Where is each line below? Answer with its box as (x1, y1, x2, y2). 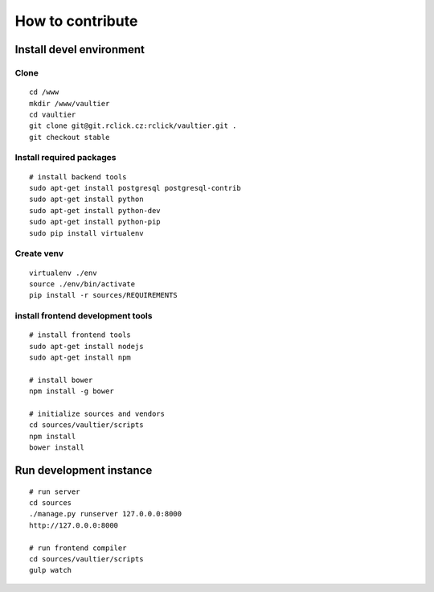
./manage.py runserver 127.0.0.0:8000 (29, 509, 182, 519)
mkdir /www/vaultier (29, 99, 110, 108)
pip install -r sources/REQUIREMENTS (29, 290, 178, 300)
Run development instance (14, 463, 153, 477)
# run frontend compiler (29, 543, 127, 553)
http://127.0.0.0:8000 (29, 520, 119, 530)
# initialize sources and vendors (29, 409, 165, 418)
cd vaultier (29, 109, 76, 119)
